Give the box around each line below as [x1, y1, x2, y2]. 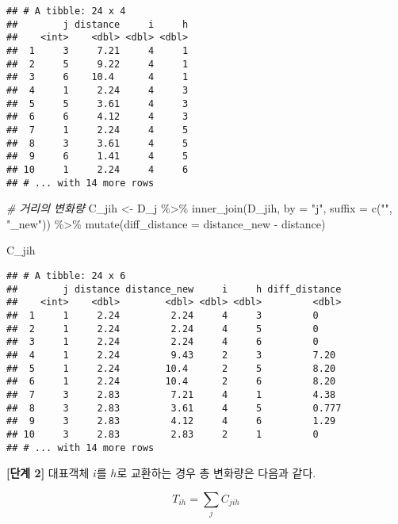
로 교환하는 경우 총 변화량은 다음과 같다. [117, 465, 316, 481]
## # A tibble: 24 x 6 [6, 270, 126, 281]
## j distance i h [6, 18, 189, 30]
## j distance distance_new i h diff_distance [6, 283, 342, 295]
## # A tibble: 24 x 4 [6, 6, 126, 17]
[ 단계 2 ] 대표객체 [6, 465, 90, 481]
